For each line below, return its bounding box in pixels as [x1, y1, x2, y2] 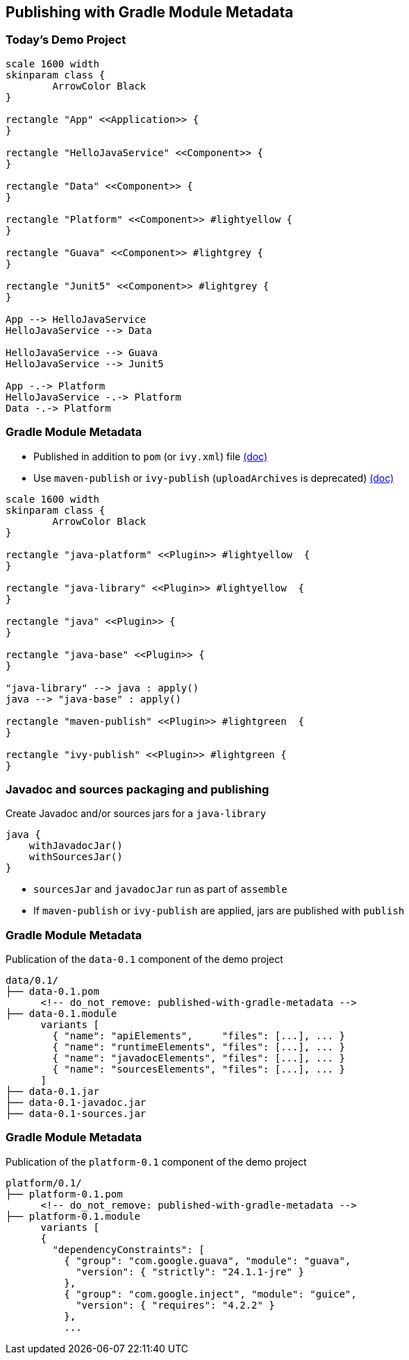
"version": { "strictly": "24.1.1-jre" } [76, 1266, 304, 1277]
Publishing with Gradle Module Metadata [6, 3, 294, 21]
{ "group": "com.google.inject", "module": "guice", [64, 1288, 357, 1300]
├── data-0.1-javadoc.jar [6, 1097, 147, 1109]
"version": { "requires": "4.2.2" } [76, 1299, 275, 1311]
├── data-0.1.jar [6, 1086, 99, 1098]
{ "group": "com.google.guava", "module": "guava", [64, 1254, 351, 1266]
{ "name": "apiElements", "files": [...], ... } [52, 1030, 345, 1042]
